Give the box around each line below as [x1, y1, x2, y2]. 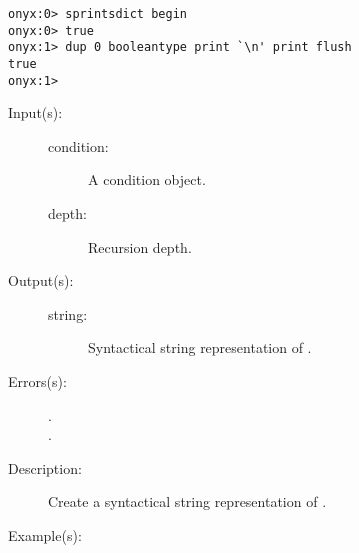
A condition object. [88, 169, 206, 190]
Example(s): [8, 525, 82, 545]
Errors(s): [8, 371, 67, 392]
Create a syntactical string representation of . [48, 491, 327, 512]
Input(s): [8, 102, 63, 123]
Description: [8, 457, 82, 478]
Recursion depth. [88, 236, 192, 257]
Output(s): [8, 270, 74, 291]
